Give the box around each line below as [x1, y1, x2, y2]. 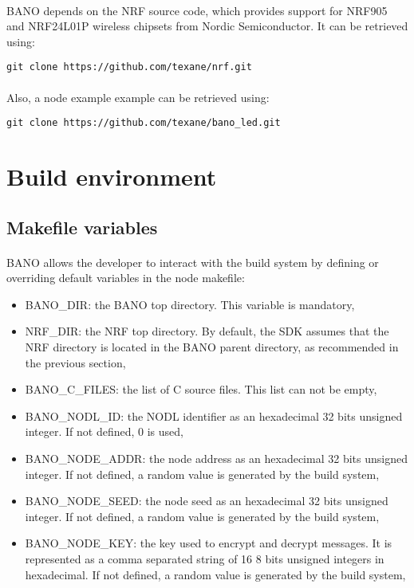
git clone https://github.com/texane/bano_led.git [6, 117, 281, 129]
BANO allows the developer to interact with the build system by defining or [6, 253, 379, 270]
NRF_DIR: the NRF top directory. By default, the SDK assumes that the [25, 323, 389, 339]
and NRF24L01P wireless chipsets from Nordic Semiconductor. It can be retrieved [6, 18, 408, 34]
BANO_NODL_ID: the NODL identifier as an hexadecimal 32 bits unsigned [25, 407, 403, 424]
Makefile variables [6, 214, 158, 239]
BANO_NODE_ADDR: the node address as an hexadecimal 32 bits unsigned [25, 449, 408, 466]
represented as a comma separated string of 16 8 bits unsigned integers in [25, 550, 384, 566]
